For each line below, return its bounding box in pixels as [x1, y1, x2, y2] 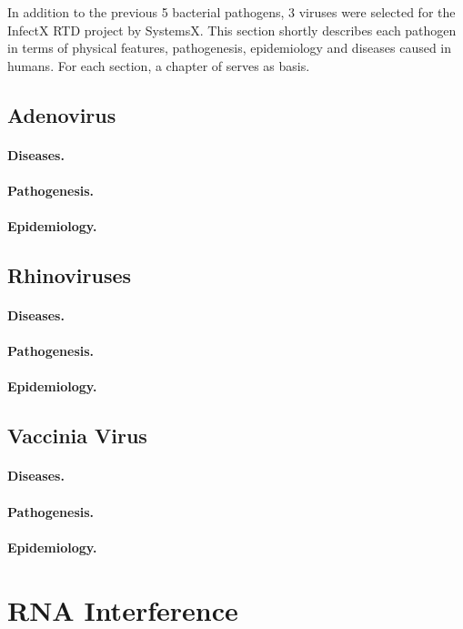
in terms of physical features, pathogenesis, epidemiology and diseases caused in [7, 38, 452, 57]
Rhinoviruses [7, 261, 132, 289]
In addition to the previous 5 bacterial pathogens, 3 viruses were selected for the [7, 3, 456, 21]
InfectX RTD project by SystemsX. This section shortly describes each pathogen [7, 20, 457, 39]
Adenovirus [7, 100, 116, 128]
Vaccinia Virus [7, 421, 147, 450]
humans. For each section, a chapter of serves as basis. [7, 56, 310, 75]
